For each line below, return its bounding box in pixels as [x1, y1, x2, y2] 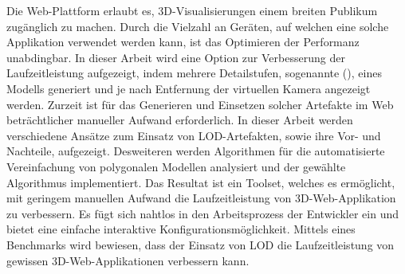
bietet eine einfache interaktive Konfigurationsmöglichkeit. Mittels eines [6, 221, 356, 237]
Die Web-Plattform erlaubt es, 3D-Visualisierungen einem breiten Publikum [6, 2, 378, 18]
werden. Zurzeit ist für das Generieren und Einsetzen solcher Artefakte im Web [6, 96, 394, 112]
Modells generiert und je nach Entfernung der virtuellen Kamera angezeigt [6, 80, 371, 96]
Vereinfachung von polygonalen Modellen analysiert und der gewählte [6, 158, 346, 174]
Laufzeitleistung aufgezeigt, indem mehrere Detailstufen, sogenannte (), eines [6, 65, 382, 81]
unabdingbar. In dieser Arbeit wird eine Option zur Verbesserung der [6, 49, 345, 65]
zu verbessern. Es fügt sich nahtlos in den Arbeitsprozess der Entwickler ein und [6, 205, 399, 221]
